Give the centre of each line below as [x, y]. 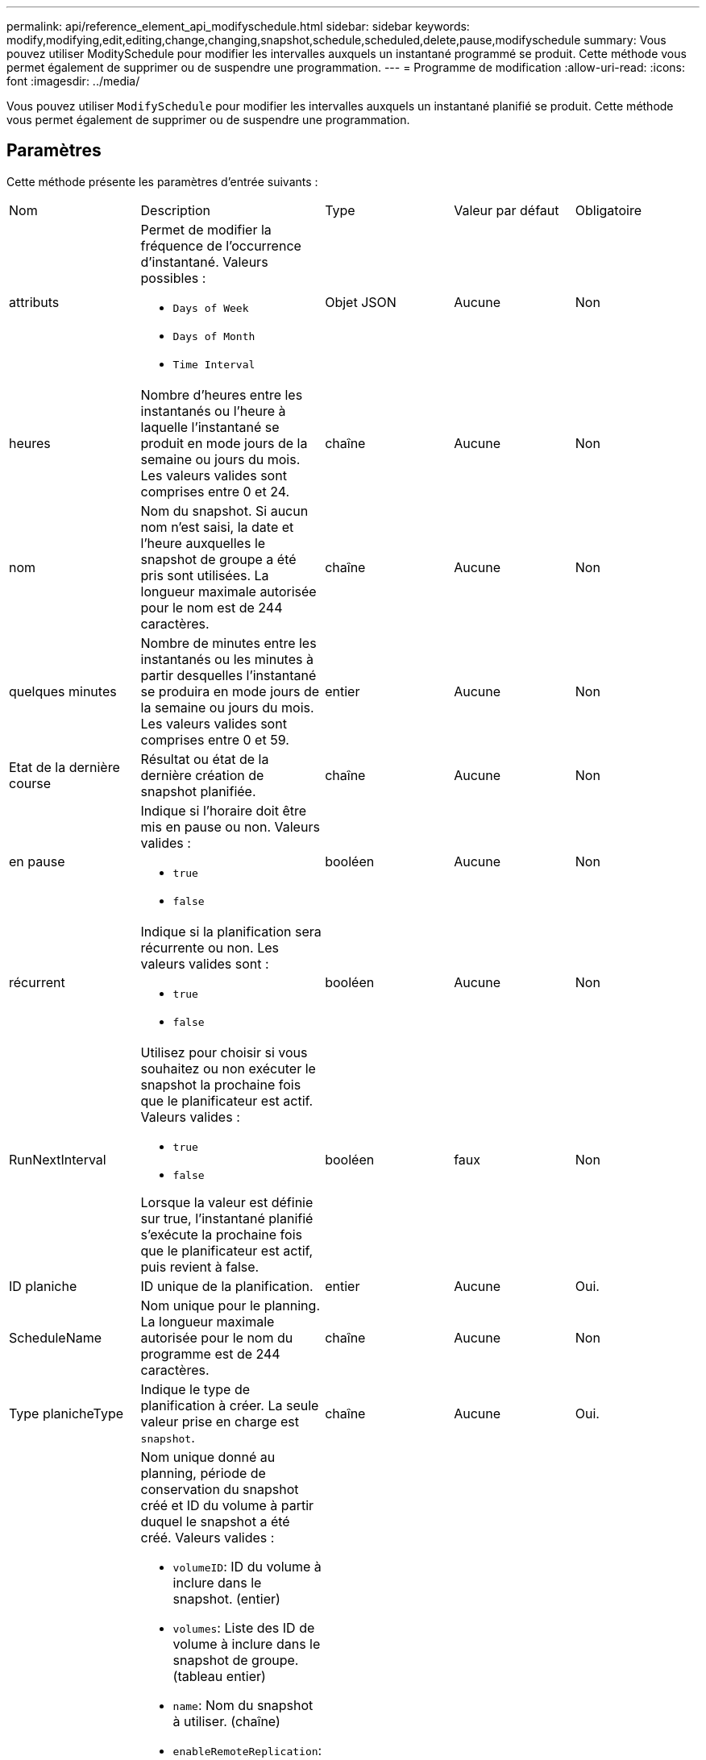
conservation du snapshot [220, 1489]
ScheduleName [56, 1337]
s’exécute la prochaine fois [221, 1234]
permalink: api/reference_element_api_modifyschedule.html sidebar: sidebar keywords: [238, 26]
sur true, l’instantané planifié [227, 1218]
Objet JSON [361, 303]
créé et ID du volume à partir [227, 1505]
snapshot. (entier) [226, 1598]
